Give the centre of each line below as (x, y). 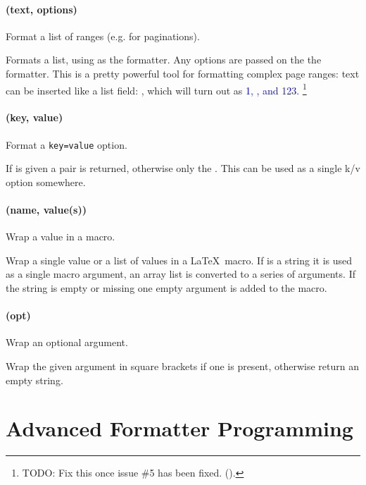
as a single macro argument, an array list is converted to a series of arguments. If (181, 274)
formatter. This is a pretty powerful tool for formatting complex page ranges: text (183, 73)
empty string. (34, 380)
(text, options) (42, 9)
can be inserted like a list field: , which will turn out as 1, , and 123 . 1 (156, 89)
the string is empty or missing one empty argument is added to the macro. (166, 288)
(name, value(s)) (46, 210)
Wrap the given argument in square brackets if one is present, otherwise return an (182, 366)
